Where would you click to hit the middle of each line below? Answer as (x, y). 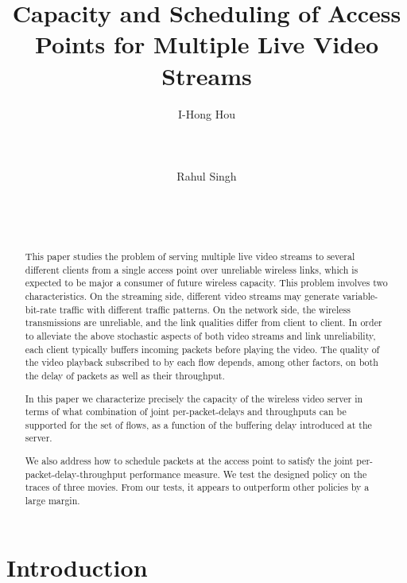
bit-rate (41, 309)
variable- (360, 296)
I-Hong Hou (207, 113)
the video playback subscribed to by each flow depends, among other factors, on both (202, 362)
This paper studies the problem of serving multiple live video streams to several (190, 257)
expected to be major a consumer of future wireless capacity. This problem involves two (206, 283)
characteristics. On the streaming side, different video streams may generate (182, 296)
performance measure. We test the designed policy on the (248, 474)
